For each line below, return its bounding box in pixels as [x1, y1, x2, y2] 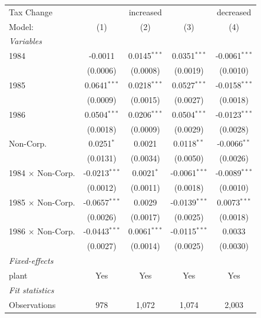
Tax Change [9, 5, 52, 18]
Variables [9, 35, 42, 47]
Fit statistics [9, 283, 54, 296]
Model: [9, 20, 34, 32]
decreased [216, 5, 252, 18]
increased [128, 5, 162, 18]
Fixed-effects [9, 254, 54, 267]
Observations [9, 298, 56, 310]
